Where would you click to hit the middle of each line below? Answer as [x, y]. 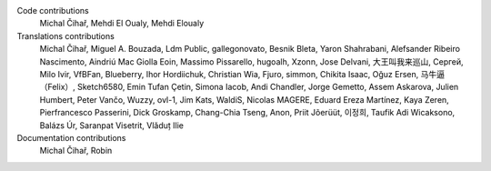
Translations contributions [66, 35]
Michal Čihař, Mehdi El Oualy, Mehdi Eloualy [122, 24]
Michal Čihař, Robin [76, 151]
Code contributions [53, 10]
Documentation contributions [71, 137]
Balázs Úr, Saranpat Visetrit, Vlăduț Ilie [111, 125]
